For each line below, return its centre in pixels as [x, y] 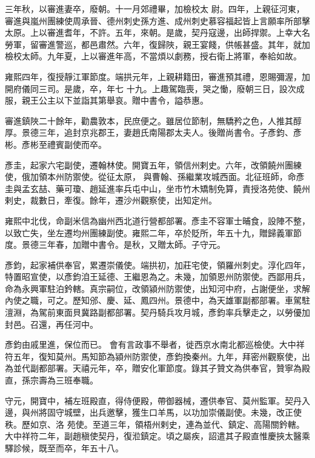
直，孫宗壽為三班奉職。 [51, 380]
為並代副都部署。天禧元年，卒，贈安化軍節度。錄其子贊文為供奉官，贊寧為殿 [157, 368]
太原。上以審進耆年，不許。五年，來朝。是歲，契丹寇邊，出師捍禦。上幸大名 [157, 32]
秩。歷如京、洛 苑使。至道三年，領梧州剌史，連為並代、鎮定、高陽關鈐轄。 [155, 424]
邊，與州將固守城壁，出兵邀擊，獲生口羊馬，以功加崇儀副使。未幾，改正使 [153, 412]
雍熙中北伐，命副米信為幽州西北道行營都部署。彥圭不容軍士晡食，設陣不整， [157, 220]
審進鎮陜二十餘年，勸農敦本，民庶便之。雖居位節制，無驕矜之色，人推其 [149, 120]
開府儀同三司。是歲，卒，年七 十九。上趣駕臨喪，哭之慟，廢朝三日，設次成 [155, 88]
